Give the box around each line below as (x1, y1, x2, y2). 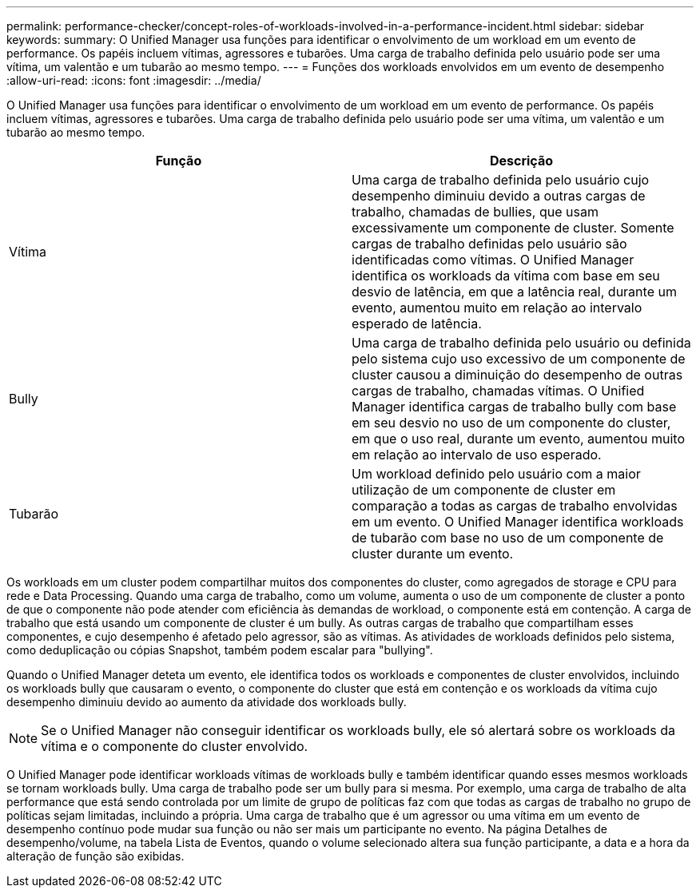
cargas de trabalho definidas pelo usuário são (352, 236, 627, 252)
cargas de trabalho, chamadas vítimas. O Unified (352, 383, 645, 399)
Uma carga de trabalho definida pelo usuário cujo (352, 172, 650, 188)
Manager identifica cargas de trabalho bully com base (352, 399, 677, 415)
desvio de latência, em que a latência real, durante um (352, 284, 677, 300)
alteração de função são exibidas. (6, 849, 185, 863)
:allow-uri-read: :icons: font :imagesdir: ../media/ (6, 74, 261, 87)
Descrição (489, 153, 554, 169)
